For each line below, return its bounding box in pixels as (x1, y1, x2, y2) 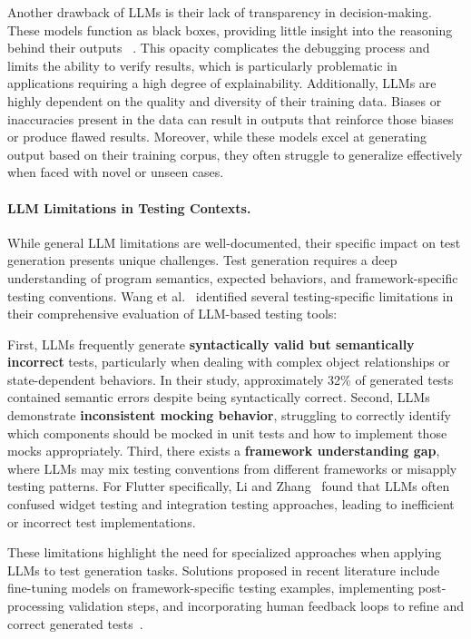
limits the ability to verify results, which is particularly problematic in (7, 55, 397, 74)
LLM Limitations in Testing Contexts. (7, 198, 251, 217)
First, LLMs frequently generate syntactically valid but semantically (7, 334, 415, 353)
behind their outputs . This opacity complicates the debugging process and (7, 38, 430, 57)
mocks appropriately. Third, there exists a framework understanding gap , (7, 441, 440, 460)
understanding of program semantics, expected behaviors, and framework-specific (7, 268, 458, 287)
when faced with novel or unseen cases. (7, 162, 224, 182)
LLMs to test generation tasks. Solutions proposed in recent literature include (7, 560, 440, 579)
